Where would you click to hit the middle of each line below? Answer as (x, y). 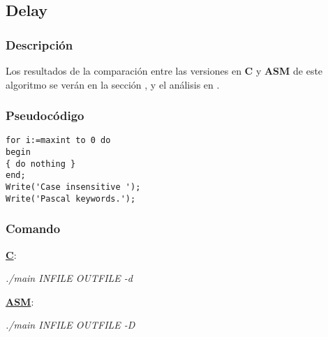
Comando (33, 229)
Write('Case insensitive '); (73, 187)
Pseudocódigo (45, 115)
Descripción (39, 44)
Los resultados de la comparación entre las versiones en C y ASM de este (164, 70)
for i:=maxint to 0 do (58, 141)
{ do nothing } (41, 164)
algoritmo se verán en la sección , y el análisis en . (113, 84)
